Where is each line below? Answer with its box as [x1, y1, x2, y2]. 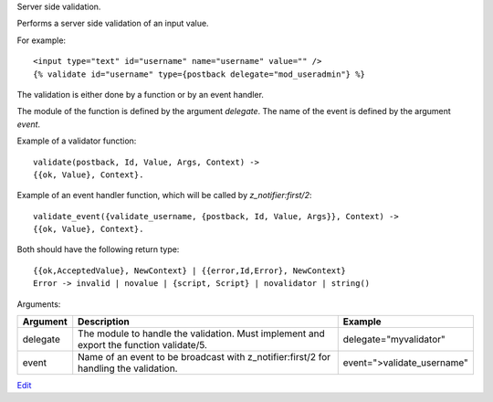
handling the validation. [78, 362, 178, 375]
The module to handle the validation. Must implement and [78, 327, 326, 340]
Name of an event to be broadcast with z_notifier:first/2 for [78, 351, 331, 364]
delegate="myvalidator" [342, 333, 446, 346]
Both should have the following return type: [16, 244, 180, 255]
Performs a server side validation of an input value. [16, 18, 209, 29]
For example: [16, 35, 67, 46]
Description [78, 315, 130, 328]
